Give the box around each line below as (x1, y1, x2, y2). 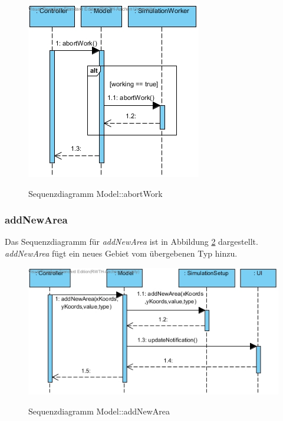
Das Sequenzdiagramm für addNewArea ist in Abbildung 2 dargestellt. (5, 235, 258, 248)
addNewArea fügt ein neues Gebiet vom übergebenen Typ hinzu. (5, 247, 238, 259)
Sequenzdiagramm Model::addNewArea (28, 404, 170, 417)
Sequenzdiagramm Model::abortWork (28, 187, 163, 199)
